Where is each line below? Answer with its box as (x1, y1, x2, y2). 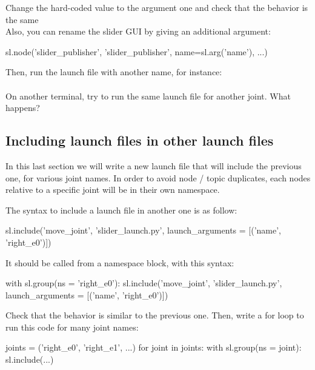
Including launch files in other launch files (5, 131, 274, 150)
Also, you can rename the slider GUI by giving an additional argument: (5, 25, 271, 38)
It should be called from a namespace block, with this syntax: (5, 256, 234, 269)
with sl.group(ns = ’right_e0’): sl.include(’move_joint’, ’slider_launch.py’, (5, 277, 282, 289)
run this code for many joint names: (5, 320, 139, 333)
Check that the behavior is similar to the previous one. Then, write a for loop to (5, 309, 304, 321)
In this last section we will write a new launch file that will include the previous (5, 159, 302, 172)
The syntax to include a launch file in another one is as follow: (5, 203, 237, 216)
